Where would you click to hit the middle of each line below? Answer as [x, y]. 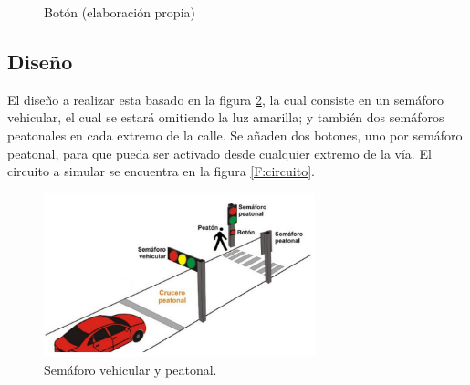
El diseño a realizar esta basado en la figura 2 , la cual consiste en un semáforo [225, 99]
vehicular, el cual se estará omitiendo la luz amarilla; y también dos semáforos [226, 117]
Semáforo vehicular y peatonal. [131, 369]
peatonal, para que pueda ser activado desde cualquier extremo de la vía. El [219, 153]
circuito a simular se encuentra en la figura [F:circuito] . [161, 171]
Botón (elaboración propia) [120, 12]
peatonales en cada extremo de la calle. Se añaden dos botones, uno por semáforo [235, 135]
